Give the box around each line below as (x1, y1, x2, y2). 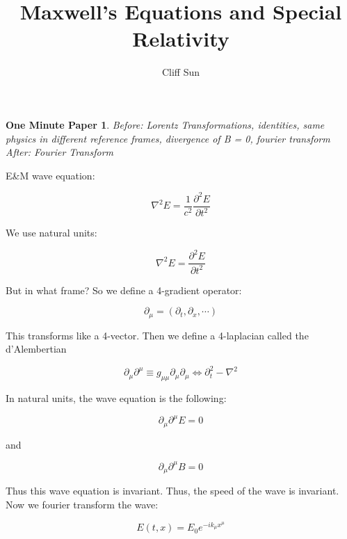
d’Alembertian (6, 341, 67, 356)
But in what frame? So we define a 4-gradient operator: (6, 282, 242, 297)
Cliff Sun (161, 65, 200, 79)
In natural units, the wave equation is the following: (6, 391, 227, 405)
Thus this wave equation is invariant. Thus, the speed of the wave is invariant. (6, 483, 339, 498)
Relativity (132, 24, 229, 53)
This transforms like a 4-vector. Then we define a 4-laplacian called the (6, 328, 309, 342)
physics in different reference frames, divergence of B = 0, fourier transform (6, 131, 330, 145)
